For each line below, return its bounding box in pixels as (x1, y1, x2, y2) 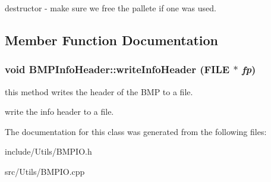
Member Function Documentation (5, 30, 219, 49)
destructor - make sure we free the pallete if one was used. (5, 2, 216, 14)
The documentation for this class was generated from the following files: (5, 125, 267, 137)
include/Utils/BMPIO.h (5, 145, 92, 158)
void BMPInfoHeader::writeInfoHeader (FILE (5, 62, 230, 77)
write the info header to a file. (5, 105, 114, 118)
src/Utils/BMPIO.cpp (5, 165, 85, 177)
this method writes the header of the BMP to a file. (5, 85, 193, 98)
